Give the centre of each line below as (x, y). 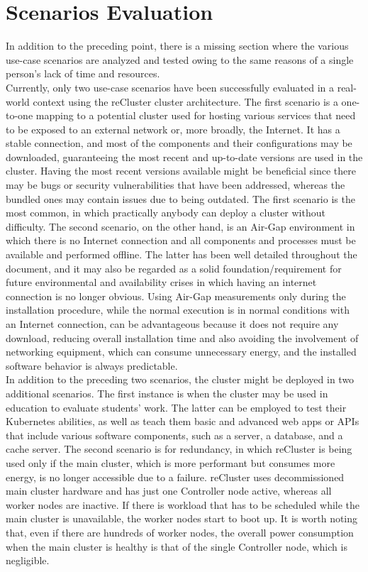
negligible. (28, 560)
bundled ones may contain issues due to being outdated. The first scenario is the (180, 198)
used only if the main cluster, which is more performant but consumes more (171, 462)
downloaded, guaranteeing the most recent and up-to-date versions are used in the (184, 156)
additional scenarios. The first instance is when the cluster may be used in (167, 393)
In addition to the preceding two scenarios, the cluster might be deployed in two (180, 379)
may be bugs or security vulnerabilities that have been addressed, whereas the (175, 185)
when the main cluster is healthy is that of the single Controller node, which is (177, 546)
